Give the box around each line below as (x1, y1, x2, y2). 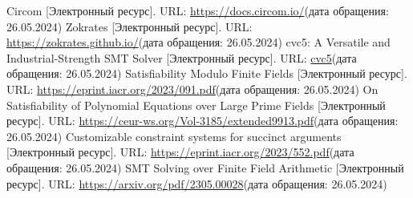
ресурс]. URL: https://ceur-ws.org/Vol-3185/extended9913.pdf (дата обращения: (6, 112, 399, 129)
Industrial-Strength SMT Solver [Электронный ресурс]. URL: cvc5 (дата (6, 49, 357, 66)
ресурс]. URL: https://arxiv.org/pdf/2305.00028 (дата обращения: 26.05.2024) (6, 175, 387, 192)
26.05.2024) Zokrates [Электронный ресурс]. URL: (6, 18, 253, 34)
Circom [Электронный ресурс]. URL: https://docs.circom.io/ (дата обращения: (6, 2, 389, 18)
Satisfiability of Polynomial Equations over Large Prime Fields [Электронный (6, 96, 386, 113)
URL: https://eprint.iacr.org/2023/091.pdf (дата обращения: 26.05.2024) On (6, 80, 379, 97)
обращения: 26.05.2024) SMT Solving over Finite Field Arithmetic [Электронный (6, 159, 404, 176)
